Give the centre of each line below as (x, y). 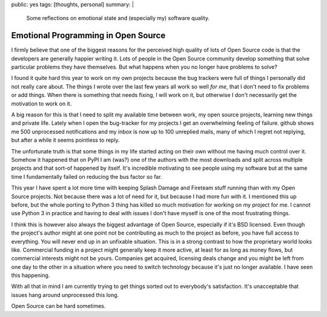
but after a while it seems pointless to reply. (66, 140)
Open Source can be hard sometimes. (58, 306)
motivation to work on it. (41, 104)
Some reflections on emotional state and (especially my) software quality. (118, 18)
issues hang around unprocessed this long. (65, 295)
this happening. (31, 275)
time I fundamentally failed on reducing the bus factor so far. (87, 176)
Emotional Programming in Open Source (88, 35)
